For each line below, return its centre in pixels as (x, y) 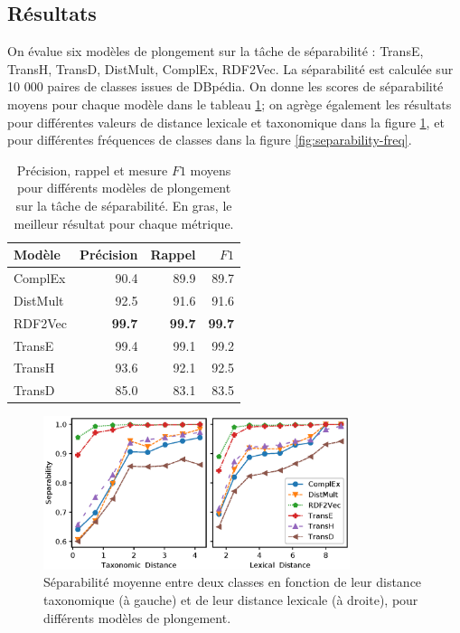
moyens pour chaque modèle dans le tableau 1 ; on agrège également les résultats (230, 104)
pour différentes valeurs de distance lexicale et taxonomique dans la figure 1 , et (226, 122)
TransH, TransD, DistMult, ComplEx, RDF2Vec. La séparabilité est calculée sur (230, 68)
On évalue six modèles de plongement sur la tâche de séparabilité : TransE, (216, 51)
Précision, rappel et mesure (92, 170)
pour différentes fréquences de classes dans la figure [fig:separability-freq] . (210, 140)
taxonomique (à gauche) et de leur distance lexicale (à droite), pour (231, 600)
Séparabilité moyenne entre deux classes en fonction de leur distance (233, 582)
